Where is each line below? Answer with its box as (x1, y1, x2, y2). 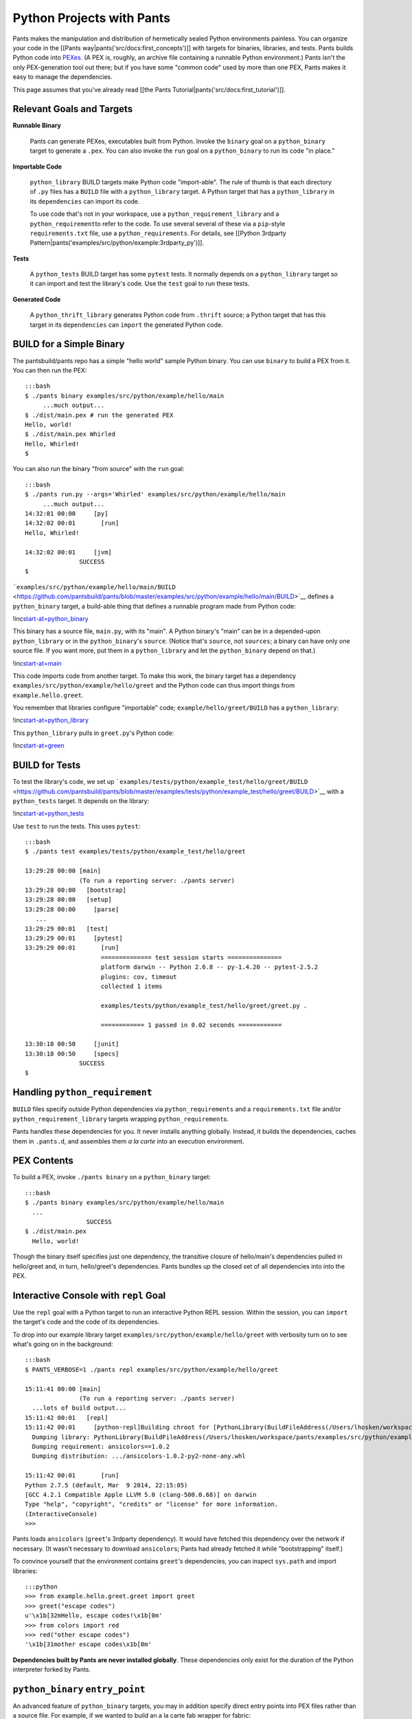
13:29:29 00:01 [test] (25, 925, 108, 932)
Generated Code (12, 295, 61, 303)
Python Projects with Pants (12, 10, 171, 25)
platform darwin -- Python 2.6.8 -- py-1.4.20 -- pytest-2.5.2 (100, 963, 319, 971)
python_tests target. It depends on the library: (12, 796, 150, 804)
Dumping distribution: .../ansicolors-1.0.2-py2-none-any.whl (32, 1452, 247, 1460)
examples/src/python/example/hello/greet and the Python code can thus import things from (12, 681, 295, 690)
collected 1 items (100, 982, 163, 990)
